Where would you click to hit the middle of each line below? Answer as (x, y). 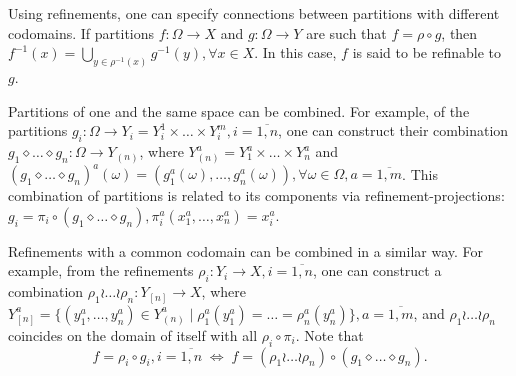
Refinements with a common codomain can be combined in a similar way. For (246, 250)
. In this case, (295, 52)
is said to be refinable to (427, 52)
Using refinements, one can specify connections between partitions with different (254, 13)
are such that (346, 32)
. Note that (329, 334)
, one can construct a (377, 270)
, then (459, 32)
